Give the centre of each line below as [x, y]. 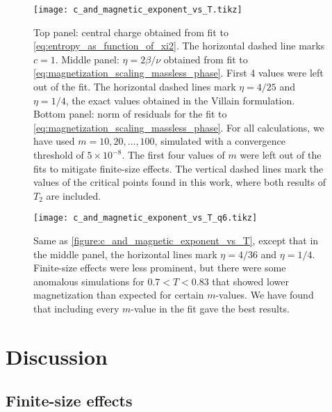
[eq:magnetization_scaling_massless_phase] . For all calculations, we [179, 127]
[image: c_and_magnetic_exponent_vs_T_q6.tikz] [146, 218]
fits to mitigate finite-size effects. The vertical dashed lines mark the [179, 168]
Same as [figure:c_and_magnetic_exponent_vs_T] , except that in [176, 240]
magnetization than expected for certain [119, 295]
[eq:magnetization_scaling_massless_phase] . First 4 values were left [179, 73]
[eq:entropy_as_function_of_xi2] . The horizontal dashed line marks [179, 46]
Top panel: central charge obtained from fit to [131, 32]
